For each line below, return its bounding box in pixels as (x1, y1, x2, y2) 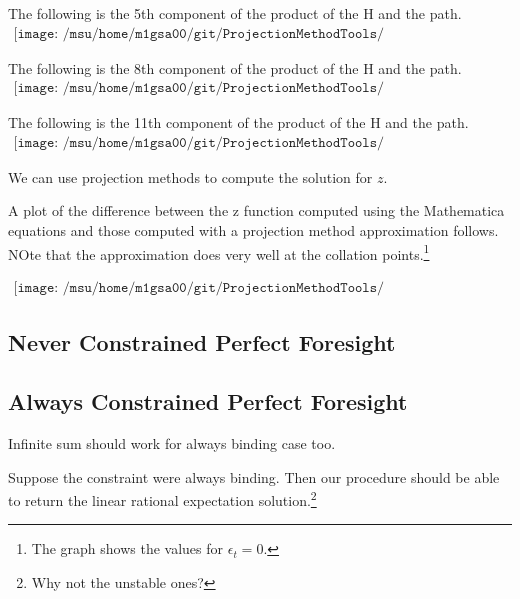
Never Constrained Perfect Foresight (8, 327, 396, 358)
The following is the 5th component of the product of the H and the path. (8, 3, 462, 23)
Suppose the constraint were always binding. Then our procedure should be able (8, 466, 500, 487)
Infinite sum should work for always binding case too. (8, 432, 336, 453)
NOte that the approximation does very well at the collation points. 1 (8, 240, 430, 264)
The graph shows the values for (31, 538, 224, 559)
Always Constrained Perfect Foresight (8, 386, 408, 417)
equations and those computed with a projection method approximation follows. (8, 220, 499, 241)
